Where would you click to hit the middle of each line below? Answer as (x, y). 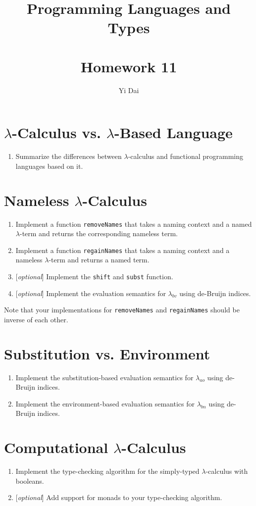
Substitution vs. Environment (107, 353)
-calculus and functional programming (185, 156)
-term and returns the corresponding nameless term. (99, 233)
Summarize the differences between (69, 156)
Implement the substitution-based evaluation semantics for (104, 377)
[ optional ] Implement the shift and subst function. (94, 277)
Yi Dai (129, 90)
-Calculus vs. (57, 132)
